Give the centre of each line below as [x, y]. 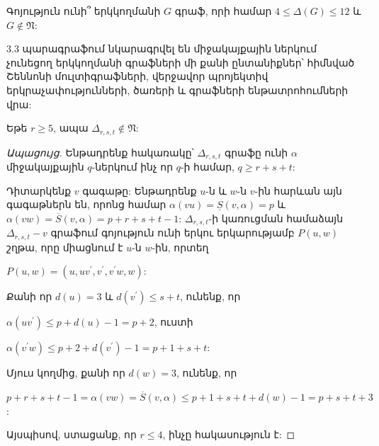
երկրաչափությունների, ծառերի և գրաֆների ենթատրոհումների [177, 90]
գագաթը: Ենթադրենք [140, 190]
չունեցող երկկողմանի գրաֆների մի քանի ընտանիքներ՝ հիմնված [181, 62]
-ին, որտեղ [180, 247]
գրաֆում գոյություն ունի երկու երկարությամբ [172, 233]
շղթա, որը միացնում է [65, 247]
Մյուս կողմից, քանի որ [66, 373]
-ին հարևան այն [298, 190]
